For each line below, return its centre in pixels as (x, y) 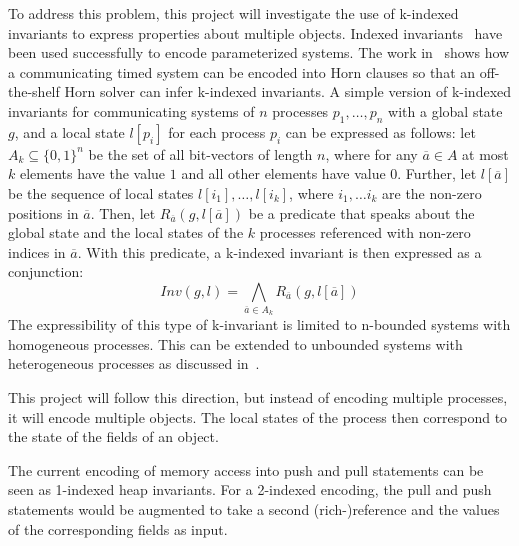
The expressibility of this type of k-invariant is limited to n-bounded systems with (259, 324)
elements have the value (92, 173)
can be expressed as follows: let (380, 131)
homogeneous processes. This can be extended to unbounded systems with (235, 343)
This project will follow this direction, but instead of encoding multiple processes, (258, 397)
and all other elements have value (283, 173)
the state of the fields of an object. (113, 436)
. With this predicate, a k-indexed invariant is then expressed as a (279, 251)
